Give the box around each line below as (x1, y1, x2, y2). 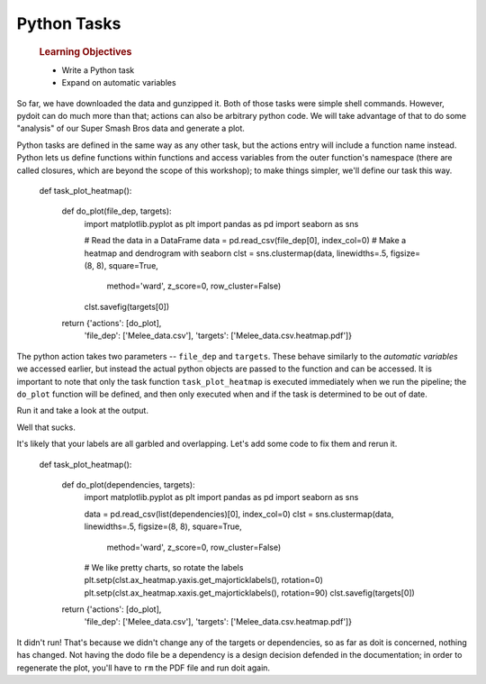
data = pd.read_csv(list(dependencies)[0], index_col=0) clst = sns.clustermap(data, (84, 508, 394, 519)
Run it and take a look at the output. (16, 406, 148, 416)
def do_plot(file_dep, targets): (61, 205, 172, 216)
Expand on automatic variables (61, 78, 176, 88)
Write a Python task (61, 64, 135, 76)
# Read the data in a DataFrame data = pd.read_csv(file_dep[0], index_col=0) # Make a (84, 235, 407, 246)
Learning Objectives (39, 45, 132, 58)
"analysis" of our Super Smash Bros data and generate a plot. (16, 123, 245, 134)
